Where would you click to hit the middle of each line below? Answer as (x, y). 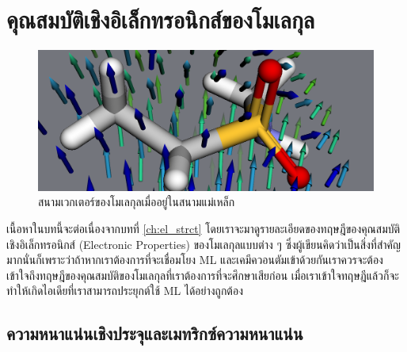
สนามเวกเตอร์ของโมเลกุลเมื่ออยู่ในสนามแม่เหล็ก (137, 202)
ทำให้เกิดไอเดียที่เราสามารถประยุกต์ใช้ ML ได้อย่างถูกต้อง (125, 291)
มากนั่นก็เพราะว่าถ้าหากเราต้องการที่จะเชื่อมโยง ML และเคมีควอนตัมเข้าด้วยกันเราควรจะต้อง (195, 260)
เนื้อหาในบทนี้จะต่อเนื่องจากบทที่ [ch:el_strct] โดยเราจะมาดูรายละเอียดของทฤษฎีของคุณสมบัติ (203, 228)
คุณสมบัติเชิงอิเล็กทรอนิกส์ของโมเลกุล (161, 19)
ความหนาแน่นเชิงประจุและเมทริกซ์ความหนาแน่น (155, 333)
